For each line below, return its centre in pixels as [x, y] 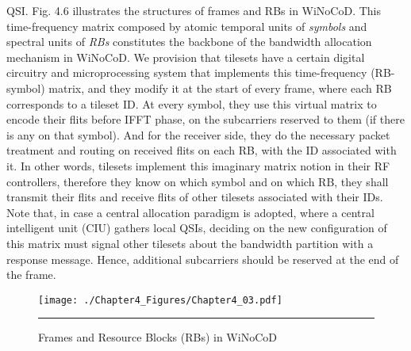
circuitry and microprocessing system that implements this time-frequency [187, 72]
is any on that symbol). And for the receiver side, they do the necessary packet [198, 134]
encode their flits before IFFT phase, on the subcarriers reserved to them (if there [205, 119]
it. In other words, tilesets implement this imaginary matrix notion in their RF [198, 165]
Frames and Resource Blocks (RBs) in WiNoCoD [157, 337]
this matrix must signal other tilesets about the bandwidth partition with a [190, 243]
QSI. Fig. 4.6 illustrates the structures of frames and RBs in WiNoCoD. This [194, 10]
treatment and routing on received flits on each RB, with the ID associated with [202, 150]
